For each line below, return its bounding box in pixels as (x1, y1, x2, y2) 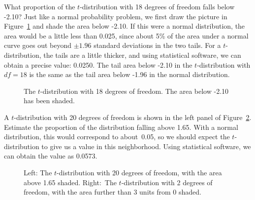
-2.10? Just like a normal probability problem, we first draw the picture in (4, 11, 227, 21)
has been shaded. (24, 95, 75, 106)
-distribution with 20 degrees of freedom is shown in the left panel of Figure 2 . (14, 112, 252, 122)
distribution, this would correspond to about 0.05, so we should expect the (4, 131, 230, 142)
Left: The (24, 167, 52, 177)
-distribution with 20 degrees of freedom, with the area (57, 167, 222, 177)
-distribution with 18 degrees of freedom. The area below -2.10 (40, 85, 229, 96)
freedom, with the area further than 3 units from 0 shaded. (24, 187, 201, 197)
